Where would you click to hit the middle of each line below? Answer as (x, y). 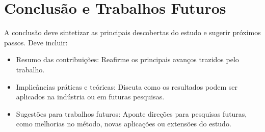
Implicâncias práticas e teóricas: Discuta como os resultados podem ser (127, 86)
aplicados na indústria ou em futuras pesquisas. (90, 97)
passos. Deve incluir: (36, 42)
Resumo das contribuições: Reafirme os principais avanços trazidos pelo (127, 59)
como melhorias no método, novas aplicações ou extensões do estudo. (124, 124)
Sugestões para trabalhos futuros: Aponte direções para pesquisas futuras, (131, 113)
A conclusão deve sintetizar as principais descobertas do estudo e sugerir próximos (132, 32)
